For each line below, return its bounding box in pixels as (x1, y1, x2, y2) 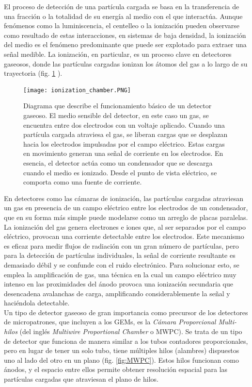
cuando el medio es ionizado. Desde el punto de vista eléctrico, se (23, 167, 217, 177)
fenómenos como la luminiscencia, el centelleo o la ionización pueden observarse (4, 20, 240, 31)
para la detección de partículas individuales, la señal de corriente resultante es (4, 250, 236, 260)
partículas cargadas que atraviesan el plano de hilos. (4, 374, 158, 384)
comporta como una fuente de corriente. (23, 177, 142, 187)
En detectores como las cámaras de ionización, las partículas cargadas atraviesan (4, 193, 243, 203)
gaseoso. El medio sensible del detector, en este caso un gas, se (23, 110, 209, 120)
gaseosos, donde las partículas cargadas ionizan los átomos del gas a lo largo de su (4, 58, 248, 68)
